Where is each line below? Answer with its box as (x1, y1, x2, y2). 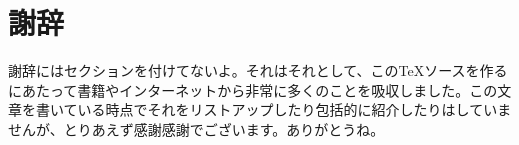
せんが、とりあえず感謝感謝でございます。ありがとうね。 (8, 118, 385, 139)
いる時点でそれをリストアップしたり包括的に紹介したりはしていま (77, 99, 512, 120)
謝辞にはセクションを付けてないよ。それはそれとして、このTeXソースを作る (8, 60, 508, 81)
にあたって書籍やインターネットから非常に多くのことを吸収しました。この (8, 79, 498, 100)
